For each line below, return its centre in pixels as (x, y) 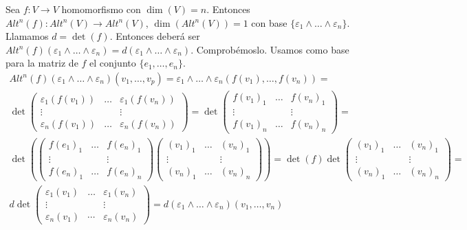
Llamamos (27, 36)
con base (269, 22)
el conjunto (113, 63)
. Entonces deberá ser (155, 36)
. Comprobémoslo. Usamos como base (270, 49)
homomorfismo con (101, 9)
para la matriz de (42, 63)
